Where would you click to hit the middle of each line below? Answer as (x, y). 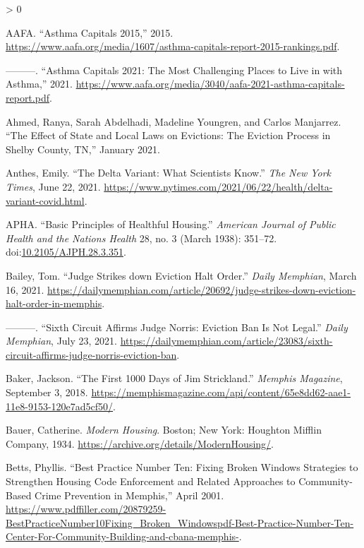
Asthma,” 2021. (39, 84)
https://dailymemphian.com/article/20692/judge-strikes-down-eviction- (202, 289)
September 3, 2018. (47, 392)
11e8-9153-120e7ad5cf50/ (60, 406)
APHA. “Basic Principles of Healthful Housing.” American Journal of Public (171, 224)
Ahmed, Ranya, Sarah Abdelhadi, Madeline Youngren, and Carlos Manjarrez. (174, 121)
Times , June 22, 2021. (53, 186)
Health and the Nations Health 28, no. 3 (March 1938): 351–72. (141, 238)
